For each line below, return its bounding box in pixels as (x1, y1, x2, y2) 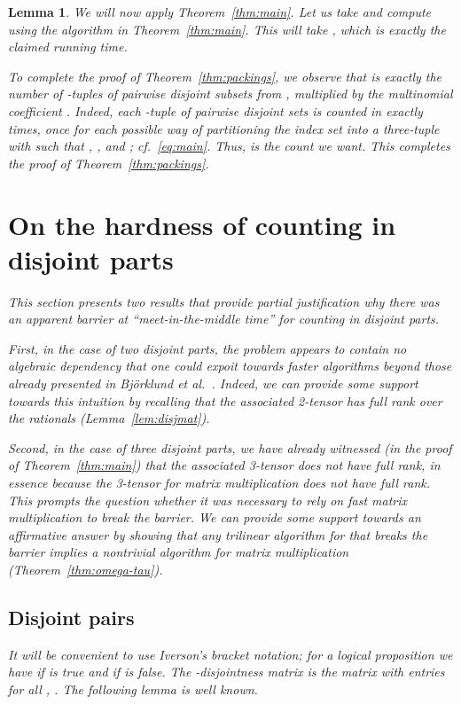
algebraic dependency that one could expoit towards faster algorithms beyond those (8, 356, 452, 375)
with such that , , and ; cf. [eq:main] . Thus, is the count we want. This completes (8, 137, 450, 155)
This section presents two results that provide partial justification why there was (8, 292, 440, 310)
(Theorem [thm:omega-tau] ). (8, 559, 163, 578)
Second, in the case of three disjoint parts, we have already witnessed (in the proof (8, 438, 452, 457)
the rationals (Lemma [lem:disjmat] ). (8, 409, 210, 427)
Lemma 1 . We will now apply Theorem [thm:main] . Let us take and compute (8, 3, 432, 20)
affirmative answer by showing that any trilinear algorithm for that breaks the (8, 525, 428, 544)
